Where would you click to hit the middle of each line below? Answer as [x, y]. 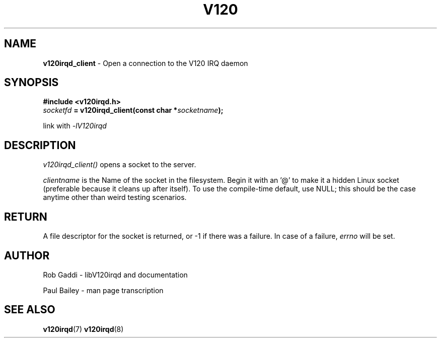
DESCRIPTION [40, 145]
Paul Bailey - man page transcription [103, 290]
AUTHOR [27, 255]
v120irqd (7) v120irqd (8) [83, 329]
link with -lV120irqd [75, 126]
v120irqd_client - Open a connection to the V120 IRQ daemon [145, 63]
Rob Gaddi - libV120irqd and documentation [115, 275]
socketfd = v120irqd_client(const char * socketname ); [133, 110]
